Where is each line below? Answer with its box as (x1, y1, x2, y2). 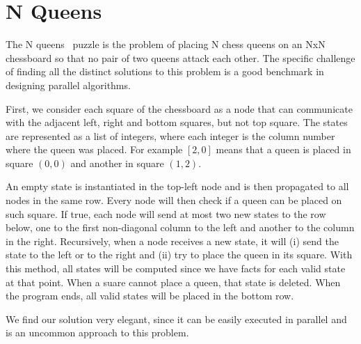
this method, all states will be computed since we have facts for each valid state (6, 261, 346, 276)
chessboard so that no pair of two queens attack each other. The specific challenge (6, 50, 355, 65)
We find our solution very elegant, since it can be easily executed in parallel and (6, 311, 347, 326)
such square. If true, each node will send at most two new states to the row (6, 206, 326, 221)
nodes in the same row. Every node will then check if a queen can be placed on (6, 193, 342, 208)
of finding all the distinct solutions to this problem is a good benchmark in (6, 64, 324, 79)
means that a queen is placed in (216, 142, 351, 157)
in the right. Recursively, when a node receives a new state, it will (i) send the (6, 233, 339, 248)
